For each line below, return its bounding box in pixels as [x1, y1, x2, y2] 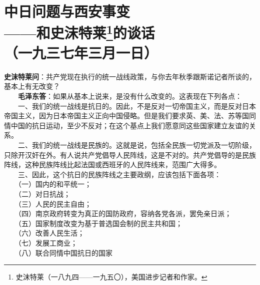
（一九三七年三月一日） [4, 42, 158, 62]
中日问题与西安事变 [4, 1, 130, 21]
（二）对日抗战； [17, 188, 70, 199]
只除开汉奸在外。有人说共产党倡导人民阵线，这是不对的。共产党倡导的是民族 [4, 149, 256, 160]
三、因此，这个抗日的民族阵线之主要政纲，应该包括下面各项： [17, 169, 221, 179]
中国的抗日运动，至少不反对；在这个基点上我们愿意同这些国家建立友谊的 [10, 120, 249, 130]
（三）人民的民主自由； [17, 198, 91, 209]
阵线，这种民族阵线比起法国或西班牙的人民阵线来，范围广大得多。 [4, 159, 221, 170]
